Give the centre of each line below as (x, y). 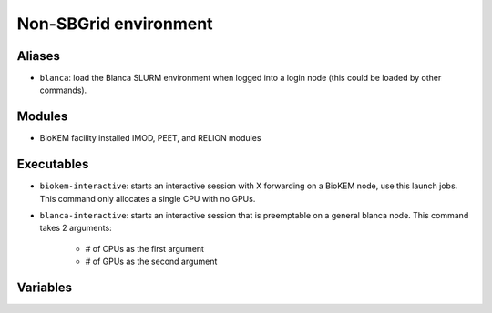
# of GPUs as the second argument (151, 262)
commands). (63, 90)
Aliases (39, 56)
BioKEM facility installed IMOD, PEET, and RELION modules (150, 138)
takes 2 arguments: (76, 228)
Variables (45, 288)
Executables (53, 164)
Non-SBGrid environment (115, 24)
